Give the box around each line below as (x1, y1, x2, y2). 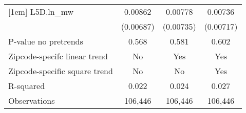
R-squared (8, 80, 45, 92)
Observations (8, 95, 55, 106)
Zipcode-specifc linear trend (8, 50, 108, 62)
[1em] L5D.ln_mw (8, 6, 74, 17)
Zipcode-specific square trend (8, 65, 113, 77)
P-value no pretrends (8, 35, 83, 47)
